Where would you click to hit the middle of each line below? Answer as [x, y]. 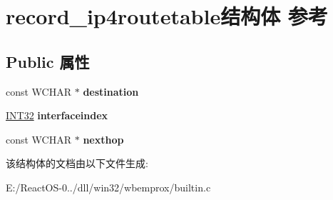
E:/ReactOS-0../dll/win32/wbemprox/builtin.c [108, 187]
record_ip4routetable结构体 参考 [167, 16]
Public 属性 [48, 61]
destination [111, 91]
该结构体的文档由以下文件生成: [77, 163]
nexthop [103, 139]
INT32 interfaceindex [57, 115]
